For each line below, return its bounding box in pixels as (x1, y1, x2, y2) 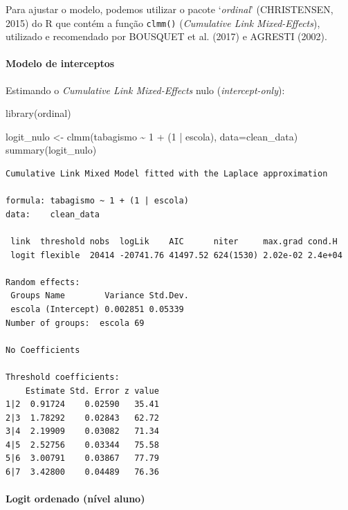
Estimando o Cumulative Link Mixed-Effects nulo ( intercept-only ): (6, 82, 285, 97)
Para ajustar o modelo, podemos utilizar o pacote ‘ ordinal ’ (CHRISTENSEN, (6, 2, 333, 16)
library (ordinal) (6, 106, 71, 120)
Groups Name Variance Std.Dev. (10, 291, 189, 301)
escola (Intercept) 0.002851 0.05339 (10, 304, 184, 314)
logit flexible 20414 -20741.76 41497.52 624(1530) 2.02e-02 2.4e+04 (10, 250, 342, 260)
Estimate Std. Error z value (25, 385, 159, 396)
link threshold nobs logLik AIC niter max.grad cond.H (10, 236, 338, 246)
